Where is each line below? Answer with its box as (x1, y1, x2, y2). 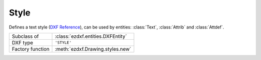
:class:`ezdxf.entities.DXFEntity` (55, 33, 128, 40)
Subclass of (12, 33, 39, 40)
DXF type (12, 39, 33, 46)
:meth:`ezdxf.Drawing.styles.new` (55, 45, 131, 52)
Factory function (12, 45, 50, 52)
